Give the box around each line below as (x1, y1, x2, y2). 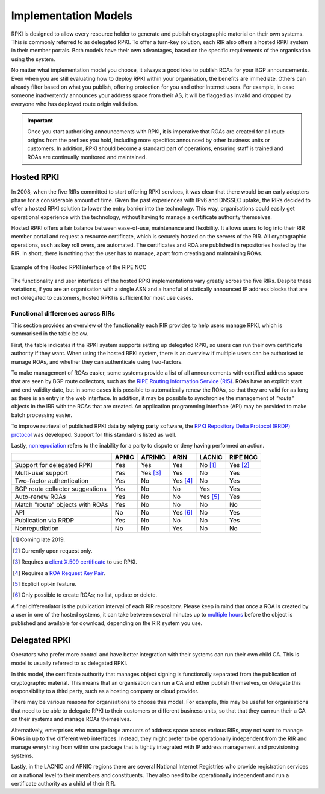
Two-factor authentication (14, 477, 89, 485)
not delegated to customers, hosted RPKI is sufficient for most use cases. (11, 294, 194, 301)
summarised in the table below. (11, 330, 88, 337)
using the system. (11, 55, 55, 63)
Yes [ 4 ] (172, 477, 193, 485)
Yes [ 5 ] (199, 492, 220, 501)
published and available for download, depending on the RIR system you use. (11, 619, 203, 627)
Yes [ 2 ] (229, 461, 250, 469)
